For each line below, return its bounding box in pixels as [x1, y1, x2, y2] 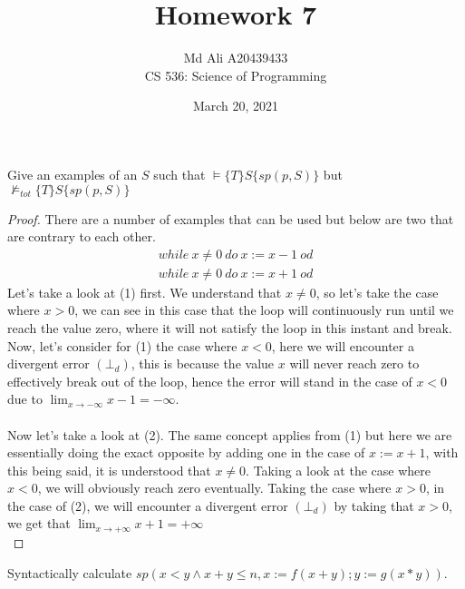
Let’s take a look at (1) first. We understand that [7, 282, 282, 301]
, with [425, 443, 459, 462]
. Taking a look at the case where [246, 460, 431, 479]
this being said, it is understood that [7, 460, 211, 479]
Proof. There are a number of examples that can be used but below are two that [7, 209, 454, 228]
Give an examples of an [7, 164, 138, 183]
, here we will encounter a [271, 336, 414, 355]
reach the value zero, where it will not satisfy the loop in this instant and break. [7, 318, 452, 337]
